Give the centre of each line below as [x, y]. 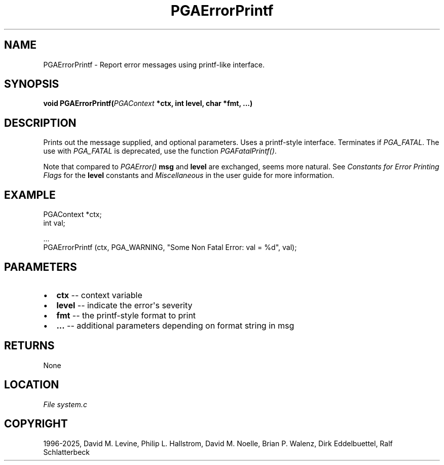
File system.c [65, 404]
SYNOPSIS [32, 84]
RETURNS [29, 346]
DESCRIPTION [40, 123]
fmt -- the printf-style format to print [126, 315]
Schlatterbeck [66, 452]
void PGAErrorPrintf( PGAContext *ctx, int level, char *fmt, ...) [148, 103]
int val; [54, 223]
